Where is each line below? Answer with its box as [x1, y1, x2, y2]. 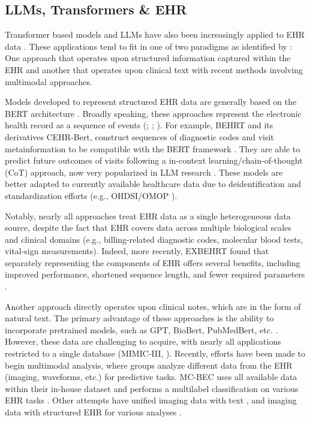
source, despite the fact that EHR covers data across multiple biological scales [5, 221, 291, 234]
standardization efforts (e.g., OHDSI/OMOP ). [5, 189, 177, 201]
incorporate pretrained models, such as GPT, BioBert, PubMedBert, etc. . [5, 323, 278, 336]
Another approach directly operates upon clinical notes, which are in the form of [5, 300, 301, 312]
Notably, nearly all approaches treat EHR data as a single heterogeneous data [5, 209, 291, 222]
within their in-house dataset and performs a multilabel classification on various [5, 382, 299, 394]
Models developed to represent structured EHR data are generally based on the [5, 95, 297, 108]
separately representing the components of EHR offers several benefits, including [5, 256, 300, 269]
